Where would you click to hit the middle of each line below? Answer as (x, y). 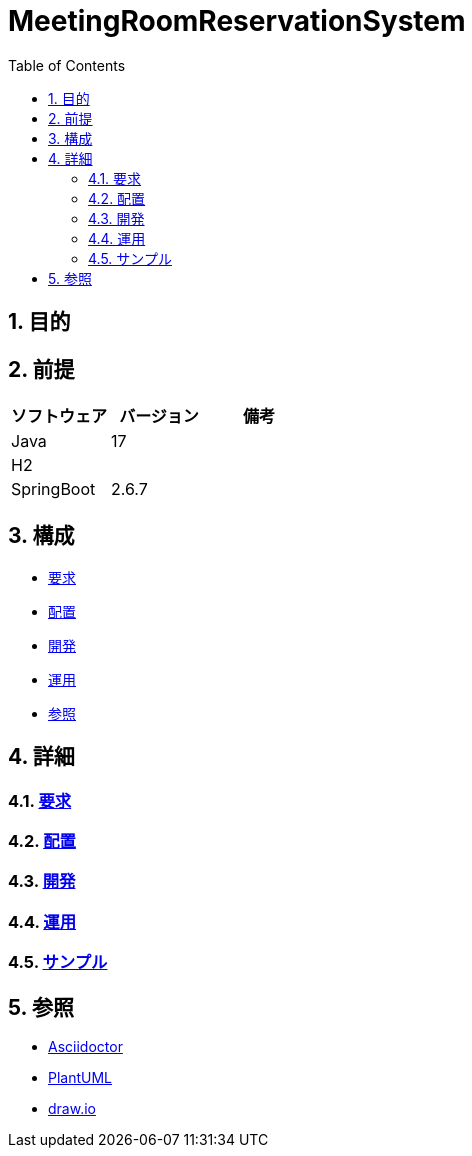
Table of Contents (67, 65)
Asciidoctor (85, 1047)
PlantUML (80, 1078)
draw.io (72, 1109)
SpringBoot (53, 489)
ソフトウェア (59, 416)
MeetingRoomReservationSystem (237, 21)
